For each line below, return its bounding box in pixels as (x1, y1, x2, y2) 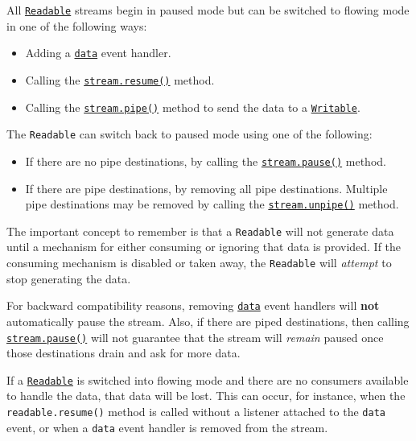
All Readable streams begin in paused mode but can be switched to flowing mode (6, 2, 410, 18)
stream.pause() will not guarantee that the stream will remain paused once (6, 328, 384, 345)
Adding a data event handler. (25, 44, 171, 61)
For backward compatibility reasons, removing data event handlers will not (6, 297, 380, 314)
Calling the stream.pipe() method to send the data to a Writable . (25, 98, 360, 115)
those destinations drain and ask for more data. (6, 344, 241, 361)
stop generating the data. (6, 270, 131, 286)
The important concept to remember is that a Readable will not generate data (6, 222, 394, 239)
